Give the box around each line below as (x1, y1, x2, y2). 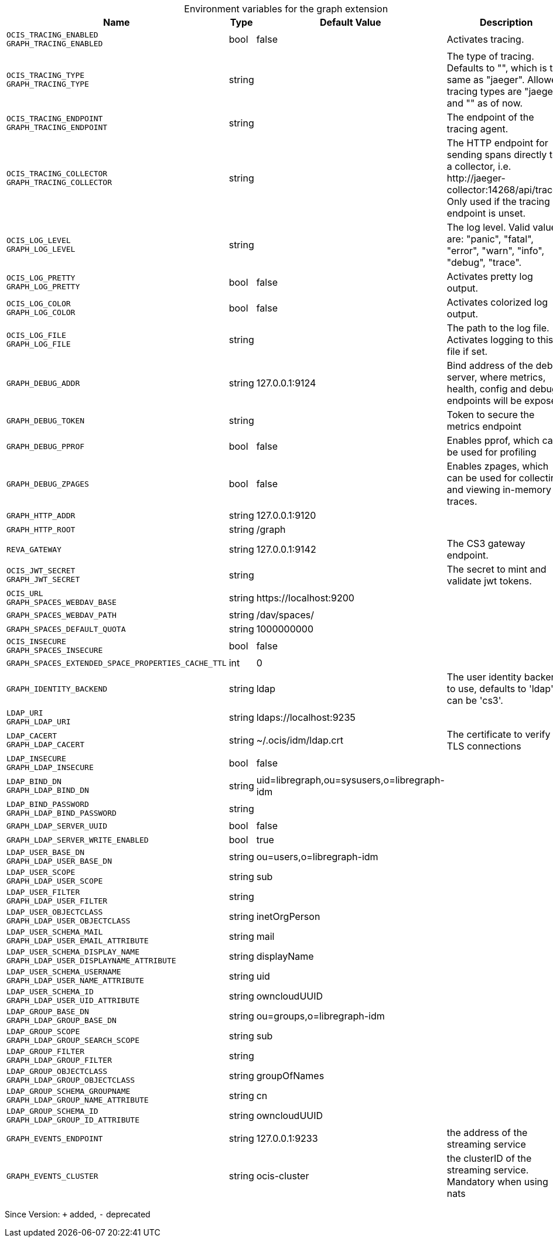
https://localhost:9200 (256, 592, 354, 604)
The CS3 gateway (446, 538, 525, 549)
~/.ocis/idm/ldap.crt (256, 734, 343, 746)
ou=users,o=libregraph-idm (256, 851, 378, 863)
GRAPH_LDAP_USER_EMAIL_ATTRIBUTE (6, 936, 149, 945)
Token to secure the (446, 409, 535, 420)
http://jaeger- (446, 172, 506, 184)
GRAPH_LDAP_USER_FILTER (6, 897, 108, 905)
